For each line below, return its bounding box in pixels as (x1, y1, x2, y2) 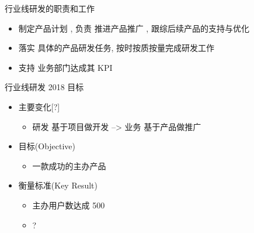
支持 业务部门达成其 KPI (18, 61, 113, 73)
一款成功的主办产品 (32, 159, 106, 172)
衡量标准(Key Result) (18, 179, 98, 191)
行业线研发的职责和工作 (5, 2, 95, 14)
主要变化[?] (18, 100, 60, 112)
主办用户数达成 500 (32, 198, 105, 211)
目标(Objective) (18, 140, 76, 152)
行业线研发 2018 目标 (5, 81, 84, 93)
